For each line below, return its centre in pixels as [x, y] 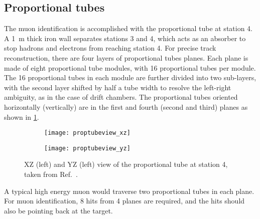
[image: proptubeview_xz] [87, 133]
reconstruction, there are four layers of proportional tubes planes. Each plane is [126, 57]
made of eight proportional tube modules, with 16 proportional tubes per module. [130, 67]
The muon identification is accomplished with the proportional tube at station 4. [128, 28]
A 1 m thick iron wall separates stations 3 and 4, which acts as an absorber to [125, 38]
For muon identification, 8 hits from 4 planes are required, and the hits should [124, 201]
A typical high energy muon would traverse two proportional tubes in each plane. [129, 191]
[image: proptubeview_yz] [87, 148]
